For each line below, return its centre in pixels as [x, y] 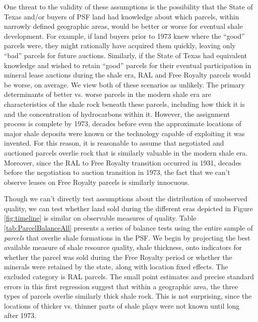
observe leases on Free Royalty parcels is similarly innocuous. [97, 182]
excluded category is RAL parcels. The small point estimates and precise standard [129, 277]
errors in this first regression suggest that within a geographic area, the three [121, 286]
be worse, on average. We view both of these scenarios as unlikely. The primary [125, 84]
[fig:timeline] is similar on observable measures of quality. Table [100, 218]
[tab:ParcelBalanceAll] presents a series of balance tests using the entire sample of [129, 228]
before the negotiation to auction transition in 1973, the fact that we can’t [117, 172]
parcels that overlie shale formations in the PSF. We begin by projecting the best [127, 237]
